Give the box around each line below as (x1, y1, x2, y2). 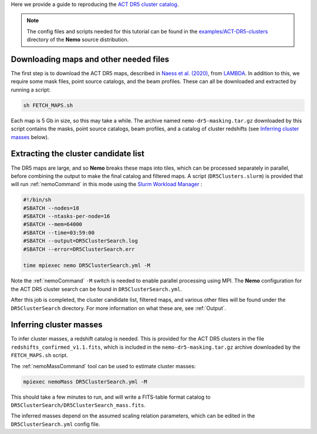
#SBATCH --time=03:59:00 (23, 229, 95, 236)
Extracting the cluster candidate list (11, 149, 145, 159)
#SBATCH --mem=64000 (23, 221, 82, 228)
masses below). (11, 133, 49, 140)
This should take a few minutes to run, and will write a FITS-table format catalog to (11, 393, 211, 401)
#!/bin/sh (23, 197, 52, 203)
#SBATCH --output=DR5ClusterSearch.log (23, 238, 138, 244)
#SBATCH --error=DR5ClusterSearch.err (23, 245, 135, 253)
